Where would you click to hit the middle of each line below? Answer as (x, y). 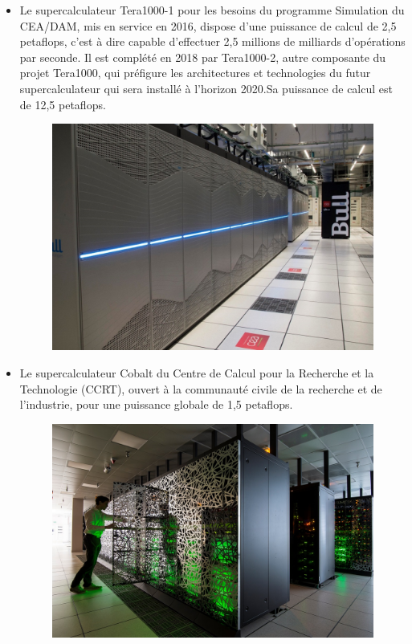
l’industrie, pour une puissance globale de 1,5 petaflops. (156, 404)
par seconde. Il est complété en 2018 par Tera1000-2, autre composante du (203, 57)
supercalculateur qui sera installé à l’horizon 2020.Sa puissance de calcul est (206, 88)
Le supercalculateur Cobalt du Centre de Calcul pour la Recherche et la (197, 372)
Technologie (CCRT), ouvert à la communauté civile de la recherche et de (201, 388)
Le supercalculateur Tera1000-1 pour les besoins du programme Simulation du (212, 10)
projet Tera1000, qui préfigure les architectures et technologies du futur (195, 73)
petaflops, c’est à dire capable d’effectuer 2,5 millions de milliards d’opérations (212, 41)
